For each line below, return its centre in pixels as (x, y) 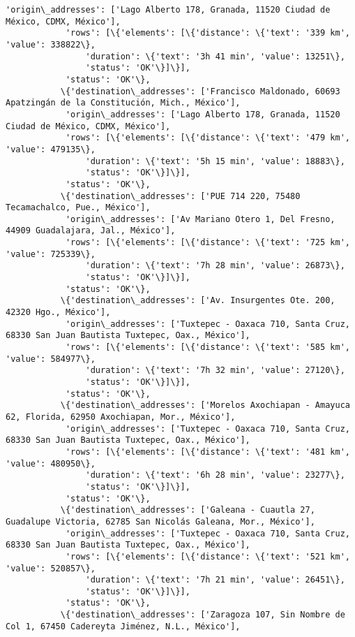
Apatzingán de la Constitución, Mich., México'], (123, 103)
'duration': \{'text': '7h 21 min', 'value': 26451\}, (215, 580)
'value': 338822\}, (51, 44)
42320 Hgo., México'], (58, 313)
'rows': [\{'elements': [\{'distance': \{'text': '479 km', (207, 138)
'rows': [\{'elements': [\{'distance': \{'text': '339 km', (207, 33)
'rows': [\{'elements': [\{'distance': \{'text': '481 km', (207, 452)
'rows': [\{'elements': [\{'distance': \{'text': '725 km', (207, 243)
